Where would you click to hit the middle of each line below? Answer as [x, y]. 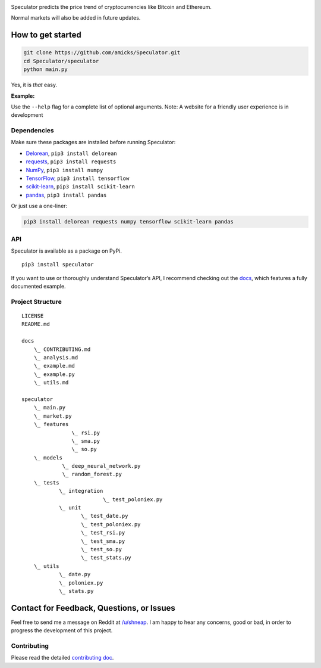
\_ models [48, 458]
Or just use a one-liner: [39, 206]
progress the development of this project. [62, 630]
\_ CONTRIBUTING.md [62, 349]
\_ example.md [54, 366]
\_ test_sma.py [103, 541]
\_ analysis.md [56, 358]
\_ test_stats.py [106, 558]
